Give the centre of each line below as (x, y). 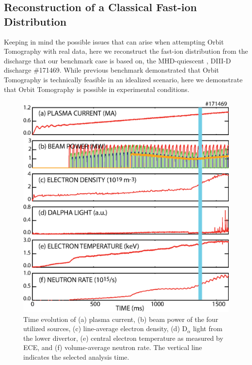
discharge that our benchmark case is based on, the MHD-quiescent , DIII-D (118, 60)
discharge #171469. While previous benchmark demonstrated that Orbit (111, 70)
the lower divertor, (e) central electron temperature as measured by (123, 338)
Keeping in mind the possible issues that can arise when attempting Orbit (114, 41)
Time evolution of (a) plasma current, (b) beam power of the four (121, 319)
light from (208, 328)
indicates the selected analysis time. (76, 357)
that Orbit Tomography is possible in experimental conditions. (97, 89)
